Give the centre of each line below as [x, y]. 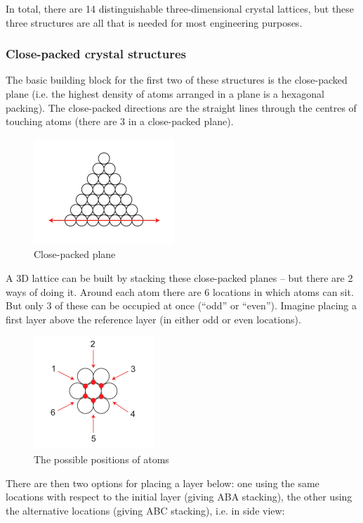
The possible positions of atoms [101, 459]
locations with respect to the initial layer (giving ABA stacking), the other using [179, 497]
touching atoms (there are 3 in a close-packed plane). [120, 121]
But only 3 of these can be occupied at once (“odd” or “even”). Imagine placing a [181, 305]
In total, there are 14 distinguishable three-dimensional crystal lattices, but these [180, 8]
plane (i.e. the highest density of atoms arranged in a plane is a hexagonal [165, 93]
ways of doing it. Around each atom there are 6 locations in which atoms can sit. [180, 291]
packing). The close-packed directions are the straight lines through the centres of [181, 107]
